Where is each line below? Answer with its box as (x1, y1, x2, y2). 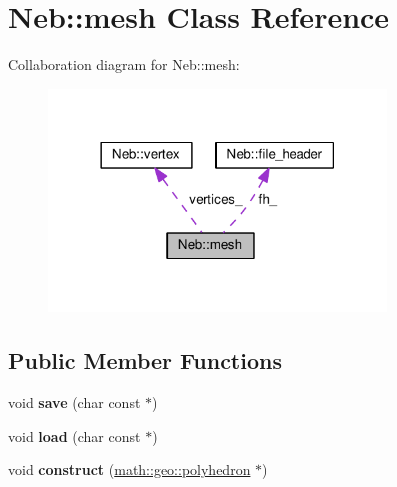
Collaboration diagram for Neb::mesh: (8, 54, 240, 75)
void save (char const (8, 392, 141, 413)
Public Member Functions (8, 345, 282, 376)
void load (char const (8, 425, 141, 446)
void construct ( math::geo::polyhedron (8, 459, 251, 480)
